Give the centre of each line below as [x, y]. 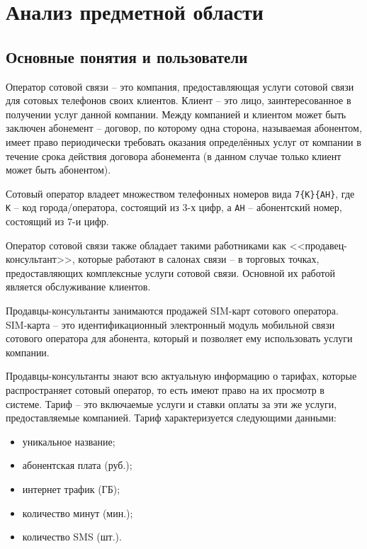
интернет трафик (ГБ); [71, 488]
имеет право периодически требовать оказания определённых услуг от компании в [183, 141]
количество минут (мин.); [78, 513]
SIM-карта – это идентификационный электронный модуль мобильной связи [170, 324]
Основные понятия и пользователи [127, 56]
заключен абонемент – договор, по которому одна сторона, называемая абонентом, [184, 128]
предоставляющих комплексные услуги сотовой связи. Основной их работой [170, 272]
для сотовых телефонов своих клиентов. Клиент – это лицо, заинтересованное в [179, 100]
